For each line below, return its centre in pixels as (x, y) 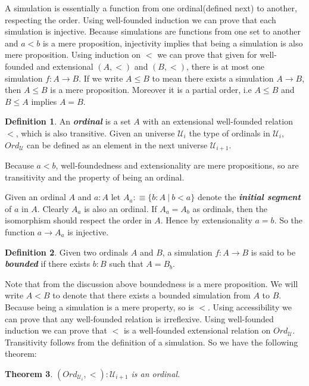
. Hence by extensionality (206, 220)
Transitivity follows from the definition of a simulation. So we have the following (152, 342)
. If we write (101, 78)
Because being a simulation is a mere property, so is (99, 306)
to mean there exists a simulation (213, 78)
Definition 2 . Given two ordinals (67, 252)
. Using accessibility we (249, 306)
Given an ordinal (35, 197)
